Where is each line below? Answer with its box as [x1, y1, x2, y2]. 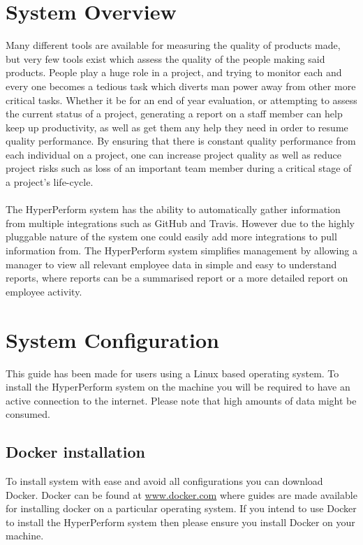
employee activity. [6, 284, 82, 298]
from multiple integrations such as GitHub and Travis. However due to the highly [6, 215, 355, 230]
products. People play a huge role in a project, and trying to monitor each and [6, 65, 342, 80]
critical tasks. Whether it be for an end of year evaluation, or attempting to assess [6, 92, 357, 107]
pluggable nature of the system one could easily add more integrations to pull [6, 229, 337, 244]
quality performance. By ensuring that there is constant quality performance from [6, 133, 356, 148]
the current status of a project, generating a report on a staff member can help [6, 106, 343, 121]
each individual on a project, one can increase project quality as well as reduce [6, 147, 342, 161]
